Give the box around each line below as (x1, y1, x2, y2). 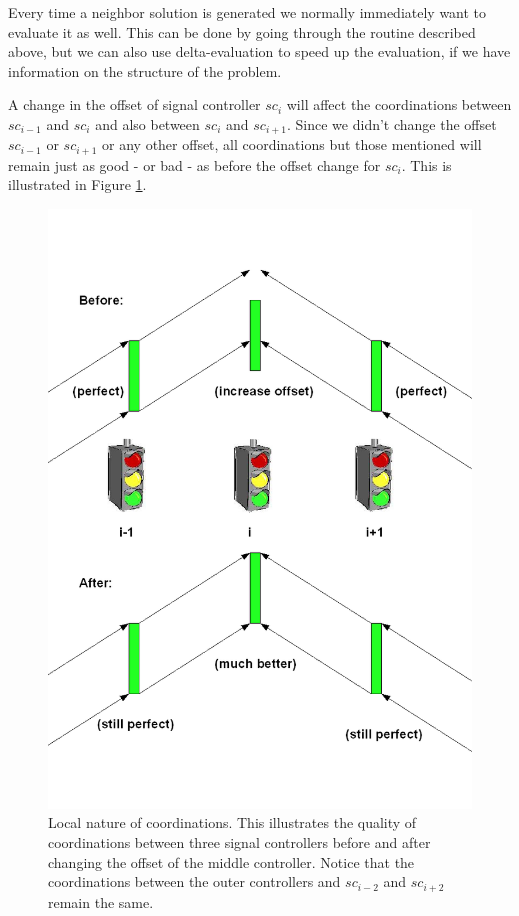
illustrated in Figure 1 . (8, 174, 147, 195)
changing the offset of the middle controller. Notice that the (48, 851, 415, 872)
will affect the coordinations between (286, 94, 512, 115)
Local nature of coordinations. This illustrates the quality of (48, 812, 417, 833)
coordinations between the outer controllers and (48, 871, 341, 892)
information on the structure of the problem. (8, 60, 282, 81)
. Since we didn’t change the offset (287, 113, 497, 134)
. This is (401, 154, 452, 175)
